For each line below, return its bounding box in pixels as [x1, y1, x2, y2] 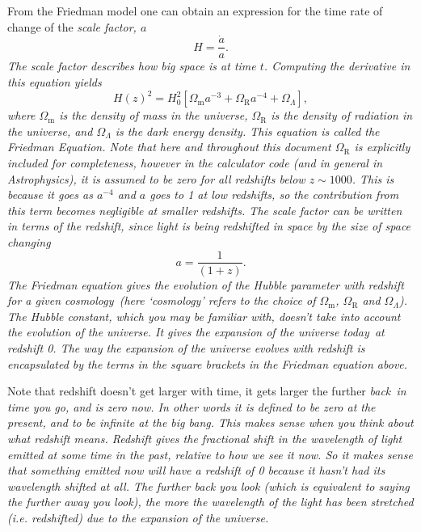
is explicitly [354, 138, 410, 155]
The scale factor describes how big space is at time [7, 57, 256, 74]
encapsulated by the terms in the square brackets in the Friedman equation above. [7, 355, 408, 372]
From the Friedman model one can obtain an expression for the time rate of [7, 2, 383, 19]
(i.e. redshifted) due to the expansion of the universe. [7, 509, 269, 526]
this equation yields [7, 74, 102, 91]
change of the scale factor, [7, 18, 137, 35]
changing [7, 233, 51, 250]
